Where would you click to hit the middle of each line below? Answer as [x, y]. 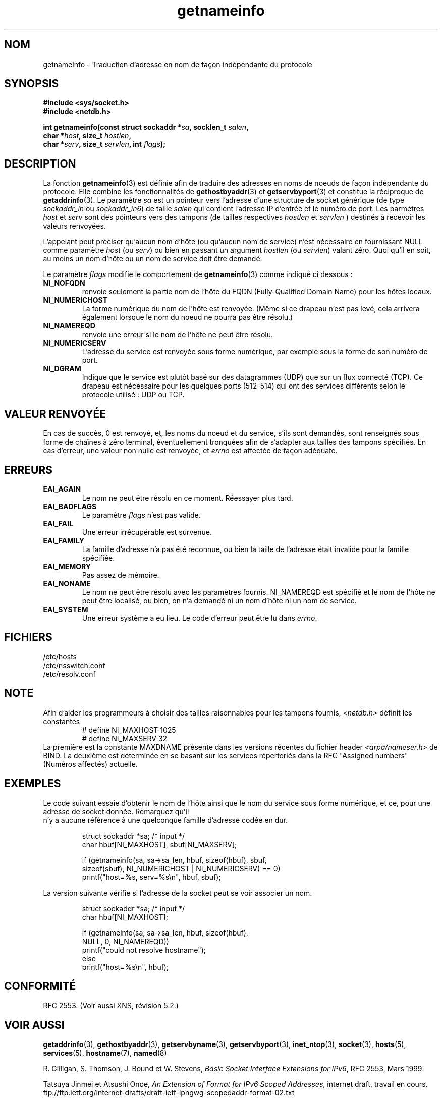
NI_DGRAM [62, 369]
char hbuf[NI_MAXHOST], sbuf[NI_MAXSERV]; [159, 844]
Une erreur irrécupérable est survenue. [147, 532]
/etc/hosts [60, 656]
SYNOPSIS [32, 84]
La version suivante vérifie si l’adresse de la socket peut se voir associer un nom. [178, 893]
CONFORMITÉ [40, 986]
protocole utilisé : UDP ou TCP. [133, 395]
